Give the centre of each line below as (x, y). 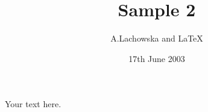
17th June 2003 (157, 58)
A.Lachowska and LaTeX (157, 38)
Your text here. (33, 104)
